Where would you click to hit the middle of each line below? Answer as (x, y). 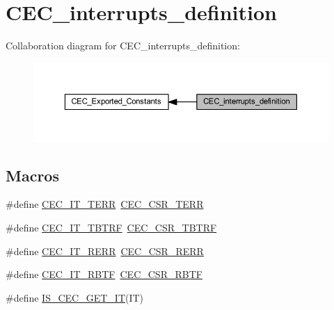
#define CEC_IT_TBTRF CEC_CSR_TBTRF (111, 227)
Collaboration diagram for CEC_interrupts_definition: (123, 46)
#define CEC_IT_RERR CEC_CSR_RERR (105, 251)
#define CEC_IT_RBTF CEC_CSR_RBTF (104, 274)
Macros (32, 175)
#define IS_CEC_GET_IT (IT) (75, 297)
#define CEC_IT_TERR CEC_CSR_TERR (105, 204)
